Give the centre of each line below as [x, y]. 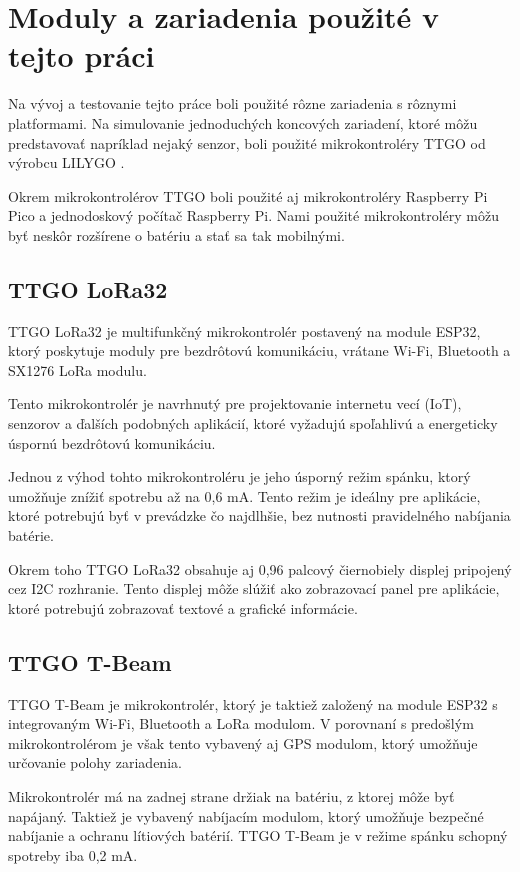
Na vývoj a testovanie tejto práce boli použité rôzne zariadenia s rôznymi [232, 103]
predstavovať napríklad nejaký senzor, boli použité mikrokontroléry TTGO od [247, 142]
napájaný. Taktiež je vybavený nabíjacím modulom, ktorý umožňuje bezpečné [246, 815]
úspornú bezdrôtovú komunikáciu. [112, 442]
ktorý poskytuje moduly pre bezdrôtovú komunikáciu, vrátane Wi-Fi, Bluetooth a [259, 350]
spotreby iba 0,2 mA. [73, 854]
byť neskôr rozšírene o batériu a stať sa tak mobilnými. [176, 234]
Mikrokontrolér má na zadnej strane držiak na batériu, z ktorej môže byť [231, 795]
